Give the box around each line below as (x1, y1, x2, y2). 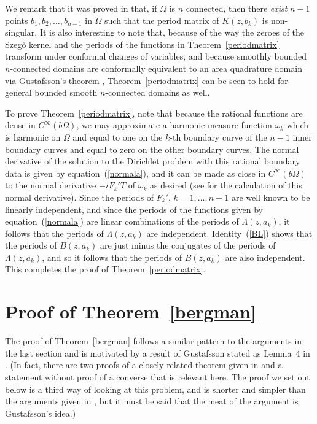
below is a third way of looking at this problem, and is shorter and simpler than (5, 382, 306, 395)
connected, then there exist (186, 2, 288, 14)
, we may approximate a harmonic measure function (76, 118, 272, 131)
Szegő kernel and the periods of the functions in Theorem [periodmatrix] (5, 37, 280, 50)
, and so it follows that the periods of (42, 250, 182, 263)
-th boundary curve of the (170, 130, 267, 143)
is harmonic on (5, 130, 61, 143)
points (5, 13, 28, 26)
